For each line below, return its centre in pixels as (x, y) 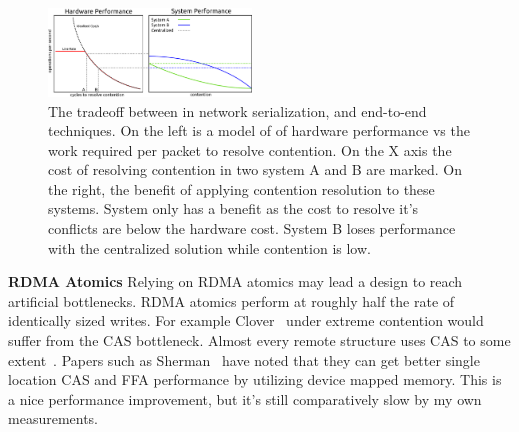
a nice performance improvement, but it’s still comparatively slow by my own (245, 398)
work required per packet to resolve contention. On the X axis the (250, 149)
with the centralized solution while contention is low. (209, 247)
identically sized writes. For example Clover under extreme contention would (246, 320)
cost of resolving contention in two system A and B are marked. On (255, 169)
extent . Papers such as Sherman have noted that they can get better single (244, 359)
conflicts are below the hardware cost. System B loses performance (252, 228)
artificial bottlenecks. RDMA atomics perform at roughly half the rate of (231, 300)
